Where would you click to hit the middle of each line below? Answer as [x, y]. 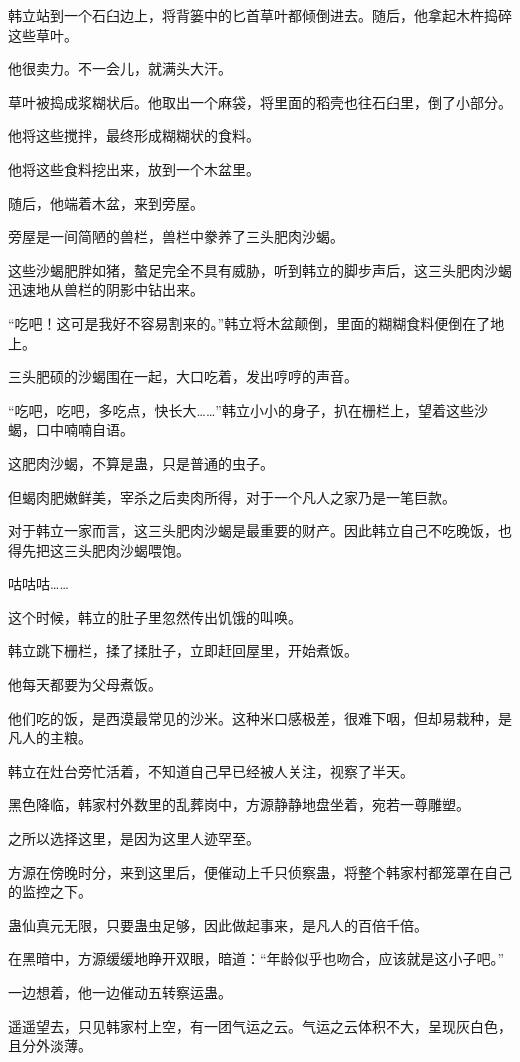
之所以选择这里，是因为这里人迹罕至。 [134, 838]
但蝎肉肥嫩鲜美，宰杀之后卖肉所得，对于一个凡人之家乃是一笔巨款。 [232, 496]
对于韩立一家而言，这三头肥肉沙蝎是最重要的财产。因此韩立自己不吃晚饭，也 [260, 530]
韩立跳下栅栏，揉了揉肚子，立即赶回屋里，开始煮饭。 [183, 650]
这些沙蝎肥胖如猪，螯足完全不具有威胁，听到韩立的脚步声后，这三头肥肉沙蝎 [260, 269]
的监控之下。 [50, 891]
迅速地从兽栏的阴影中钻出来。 [106, 289]
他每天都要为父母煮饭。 [85, 684]
